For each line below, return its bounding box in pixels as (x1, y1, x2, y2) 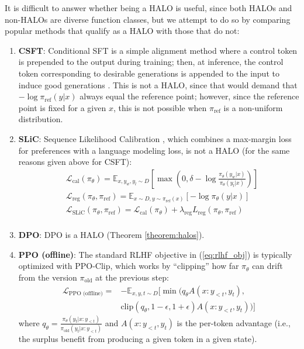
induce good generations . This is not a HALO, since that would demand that (18, 78, 298, 91)
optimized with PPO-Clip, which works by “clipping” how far (18, 260, 239, 272)
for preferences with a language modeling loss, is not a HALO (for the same (18, 144, 290, 156)
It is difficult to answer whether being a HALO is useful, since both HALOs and (5, 2, 292, 13)
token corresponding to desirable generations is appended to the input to (18, 67, 279, 79)
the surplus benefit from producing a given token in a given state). (18, 333, 257, 345)
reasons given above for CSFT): (18, 156, 132, 168)
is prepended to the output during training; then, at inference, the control (18, 56, 284, 68)
